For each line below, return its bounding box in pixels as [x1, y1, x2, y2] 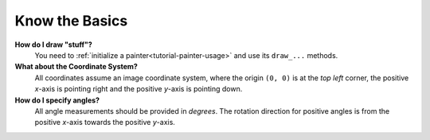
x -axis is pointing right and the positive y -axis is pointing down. [34, 84, 243, 94]
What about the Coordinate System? [14, 62, 139, 72]
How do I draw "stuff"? [14, 40, 93, 49]
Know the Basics [14, 12, 128, 29]
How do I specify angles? [14, 95, 100, 105]
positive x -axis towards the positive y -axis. [34, 118, 175, 127]
